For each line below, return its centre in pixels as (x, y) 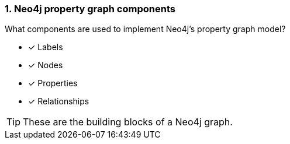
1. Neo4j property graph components (90, 9)
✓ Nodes (46, 65)
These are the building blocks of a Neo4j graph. (128, 122)
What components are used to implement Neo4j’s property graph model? (145, 29)
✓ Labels (46, 47)
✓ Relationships (59, 101)
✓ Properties (53, 83)
